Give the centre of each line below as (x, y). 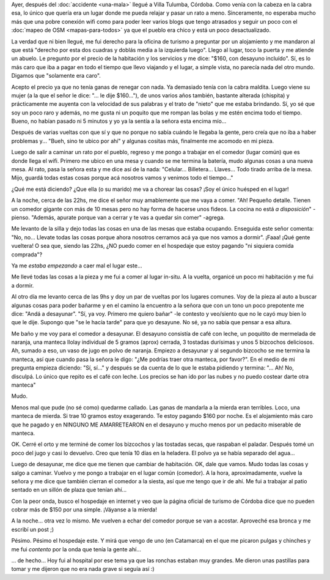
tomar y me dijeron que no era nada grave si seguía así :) (83, 569)
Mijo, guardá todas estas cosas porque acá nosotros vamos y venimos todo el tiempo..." (122, 178)
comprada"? (27, 255)
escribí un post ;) (33, 529)
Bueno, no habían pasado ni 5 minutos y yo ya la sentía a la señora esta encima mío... (119, 121)
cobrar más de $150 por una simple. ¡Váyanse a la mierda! (84, 510)
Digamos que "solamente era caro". (56, 76)
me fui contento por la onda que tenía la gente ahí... (76, 549)
